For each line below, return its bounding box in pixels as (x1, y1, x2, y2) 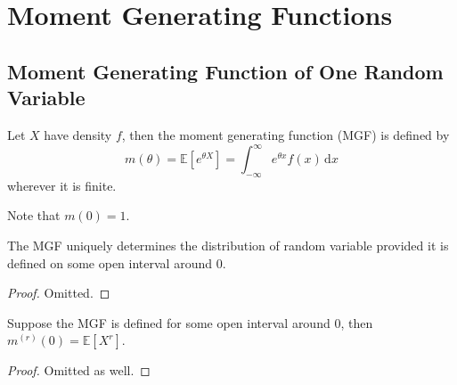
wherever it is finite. (7, 176, 117, 194)
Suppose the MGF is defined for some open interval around (7, 313, 331, 332)
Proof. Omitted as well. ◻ (7, 361, 151, 380)
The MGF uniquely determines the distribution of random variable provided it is (7, 236, 449, 255)
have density (44, 125, 112, 143)
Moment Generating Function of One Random (7, 57, 444, 85)
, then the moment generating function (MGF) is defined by (121, 125, 450, 143)
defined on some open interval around (7, 253, 213, 272)
